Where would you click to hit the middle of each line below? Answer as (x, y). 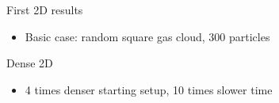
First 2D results (45, 10)
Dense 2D (30, 63)
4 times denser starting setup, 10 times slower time (149, 89)
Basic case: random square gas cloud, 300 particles (147, 36)
